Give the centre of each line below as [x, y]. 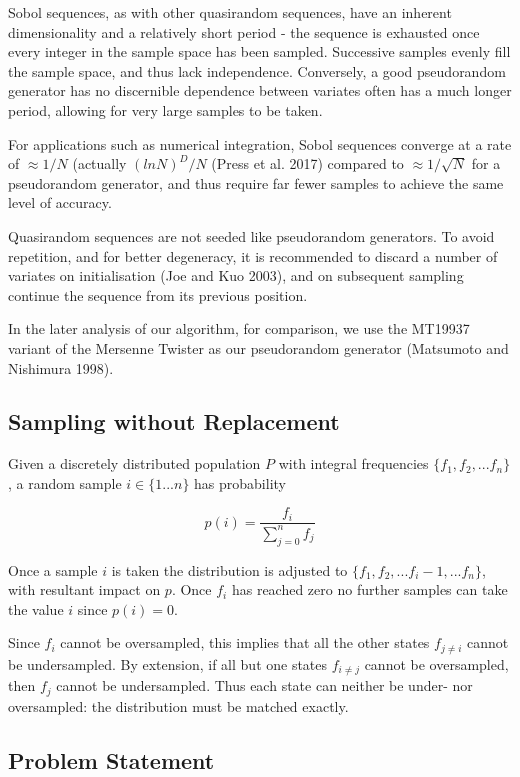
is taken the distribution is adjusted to [229, 569]
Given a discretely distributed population [134, 463]
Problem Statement [111, 759]
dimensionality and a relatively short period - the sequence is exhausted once [244, 31]
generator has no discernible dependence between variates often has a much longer [260, 90]
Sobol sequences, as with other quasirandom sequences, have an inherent [230, 12]
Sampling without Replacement [174, 421]
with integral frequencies [353, 463]
